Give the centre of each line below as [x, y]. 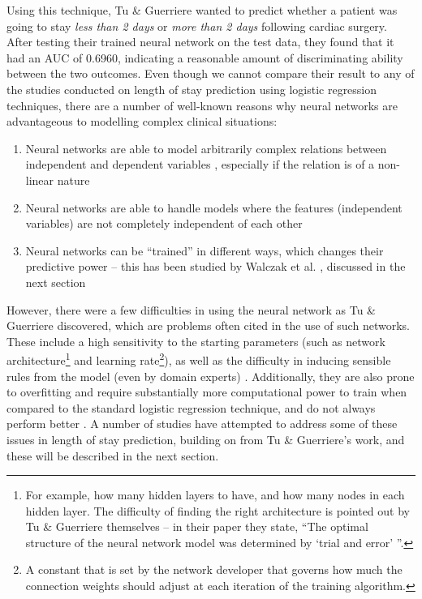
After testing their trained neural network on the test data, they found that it [200, 42]
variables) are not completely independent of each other [164, 223]
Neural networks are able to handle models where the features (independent [214, 207]
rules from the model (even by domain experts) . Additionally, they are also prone [211, 376]
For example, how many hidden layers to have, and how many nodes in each [215, 495]
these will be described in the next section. [113, 455]
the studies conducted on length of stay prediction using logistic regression [192, 89]
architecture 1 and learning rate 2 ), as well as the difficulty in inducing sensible [199, 359]
